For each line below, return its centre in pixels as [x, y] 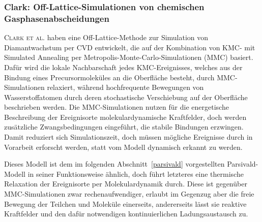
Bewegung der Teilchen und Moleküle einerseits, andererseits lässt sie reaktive [125, 203]
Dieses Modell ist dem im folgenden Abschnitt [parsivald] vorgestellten [114, 164]
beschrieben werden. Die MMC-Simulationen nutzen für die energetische [117, 107]
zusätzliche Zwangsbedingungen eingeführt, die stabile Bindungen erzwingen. [124, 127]
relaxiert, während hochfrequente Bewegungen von [125, 87]
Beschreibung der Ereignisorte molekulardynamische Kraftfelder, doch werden [125, 117]
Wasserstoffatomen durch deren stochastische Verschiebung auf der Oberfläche [126, 97]
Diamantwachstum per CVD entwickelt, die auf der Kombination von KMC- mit [130, 47]
